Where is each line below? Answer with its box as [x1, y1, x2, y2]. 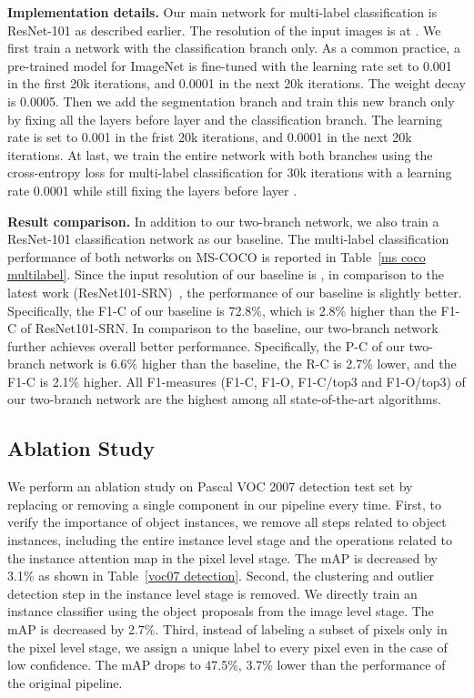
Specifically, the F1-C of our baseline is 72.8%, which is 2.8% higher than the [7, 300, 437, 319]
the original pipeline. [7, 673, 123, 692]
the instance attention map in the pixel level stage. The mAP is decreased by [7, 548, 438, 567]
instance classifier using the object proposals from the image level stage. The [7, 602, 434, 621]
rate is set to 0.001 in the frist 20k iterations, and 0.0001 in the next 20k [7, 127, 412, 147]
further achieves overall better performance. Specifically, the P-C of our [7, 336, 405, 355]
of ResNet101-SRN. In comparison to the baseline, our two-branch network [20, 319, 439, 338]
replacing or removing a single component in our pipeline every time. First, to [7, 494, 441, 513]
